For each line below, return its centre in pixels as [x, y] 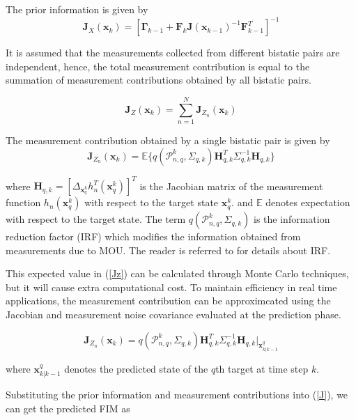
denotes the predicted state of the [136, 368]
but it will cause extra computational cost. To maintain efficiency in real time [171, 287]
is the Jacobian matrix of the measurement [231, 186]
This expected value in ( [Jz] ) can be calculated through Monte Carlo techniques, [177, 273]
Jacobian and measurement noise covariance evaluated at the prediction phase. [173, 314]
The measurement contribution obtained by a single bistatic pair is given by [168, 140]
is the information [292, 219]
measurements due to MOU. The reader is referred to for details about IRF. [168, 250]
